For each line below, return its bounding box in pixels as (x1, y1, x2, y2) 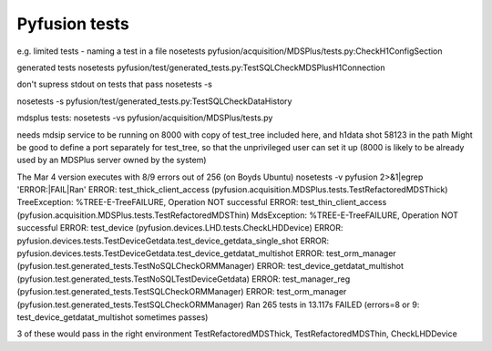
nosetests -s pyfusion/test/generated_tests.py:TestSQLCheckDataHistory (16, 96, 292, 107)
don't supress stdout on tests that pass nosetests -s (16, 78, 213, 90)
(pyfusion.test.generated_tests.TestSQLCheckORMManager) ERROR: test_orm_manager (16, 286, 347, 297)
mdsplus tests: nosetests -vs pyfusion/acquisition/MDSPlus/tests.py (16, 112, 273, 123)
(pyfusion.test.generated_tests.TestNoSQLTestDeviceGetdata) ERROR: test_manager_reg (16, 274, 351, 284)
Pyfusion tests (16, 14, 129, 34)
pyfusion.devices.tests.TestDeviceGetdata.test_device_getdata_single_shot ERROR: (16, 235, 330, 246)
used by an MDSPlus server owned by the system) (16, 155, 207, 166)
